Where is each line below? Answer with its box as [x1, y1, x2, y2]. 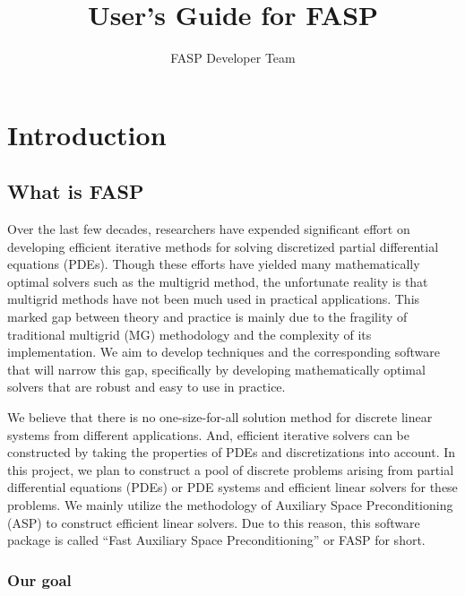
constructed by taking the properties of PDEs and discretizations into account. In [7, 443, 456, 462]
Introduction [7, 116, 167, 152]
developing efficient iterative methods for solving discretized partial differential [7, 237, 439, 255]
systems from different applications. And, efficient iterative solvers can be [7, 425, 409, 444]
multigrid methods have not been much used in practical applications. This [7, 289, 420, 308]
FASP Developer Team [170, 48, 296, 67]
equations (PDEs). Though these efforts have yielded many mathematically [7, 255, 420, 273]
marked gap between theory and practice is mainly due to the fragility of [7, 307, 408, 326]
